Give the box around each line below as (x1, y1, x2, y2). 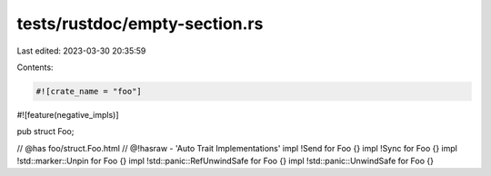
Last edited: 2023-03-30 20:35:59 (16, 45, 146, 56)
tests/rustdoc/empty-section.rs (16, 14, 264, 34)
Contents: (16, 62, 54, 73)
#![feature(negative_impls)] (16, 109, 119, 120)
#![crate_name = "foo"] (35, 86, 143, 96)
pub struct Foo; (16, 126, 75, 137)
